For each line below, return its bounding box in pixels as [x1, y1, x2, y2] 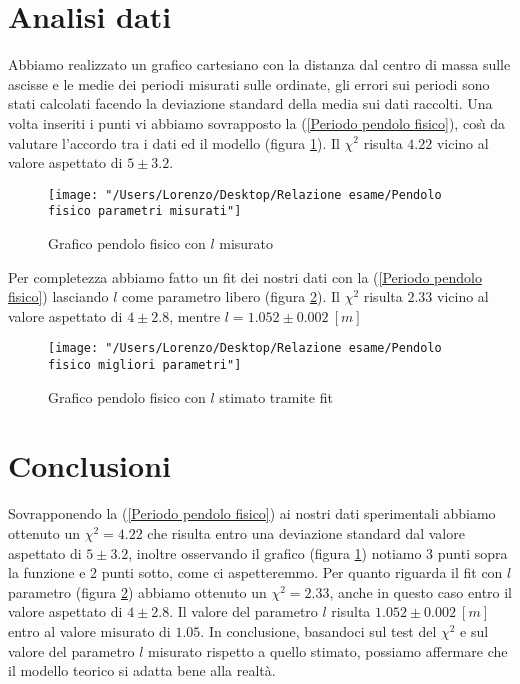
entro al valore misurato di [8, 620, 171, 641]
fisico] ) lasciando [8, 286, 109, 307]
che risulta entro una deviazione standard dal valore [147, 523, 465, 543]
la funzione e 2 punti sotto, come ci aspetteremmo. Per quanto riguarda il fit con [8, 562, 503, 583]
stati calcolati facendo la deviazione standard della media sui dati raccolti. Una [8, 93, 493, 114]
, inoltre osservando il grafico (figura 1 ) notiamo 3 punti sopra [128, 542, 508, 563]
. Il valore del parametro [169, 601, 318, 622]
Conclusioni [8, 445, 171, 486]
